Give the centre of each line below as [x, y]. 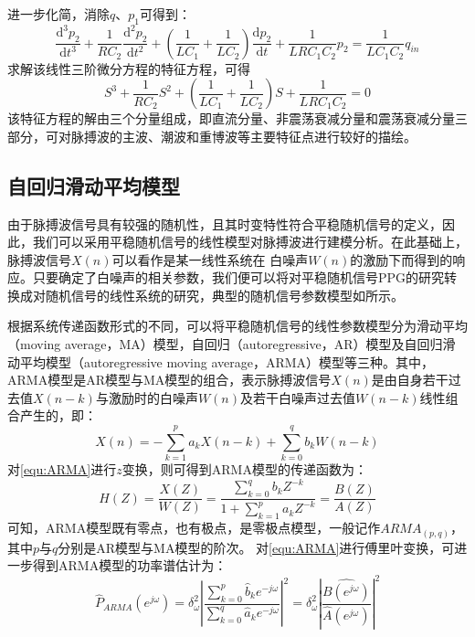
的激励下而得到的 [401, 259]
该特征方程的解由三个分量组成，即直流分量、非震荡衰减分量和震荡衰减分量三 [237, 118]
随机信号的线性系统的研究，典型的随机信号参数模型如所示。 [224, 295]
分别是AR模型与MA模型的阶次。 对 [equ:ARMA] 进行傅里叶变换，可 [256, 547]
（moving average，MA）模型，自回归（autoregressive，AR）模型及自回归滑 [232, 344]
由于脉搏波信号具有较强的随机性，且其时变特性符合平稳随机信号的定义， [225, 223]
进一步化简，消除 [58, 14]
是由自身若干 [410, 380]
